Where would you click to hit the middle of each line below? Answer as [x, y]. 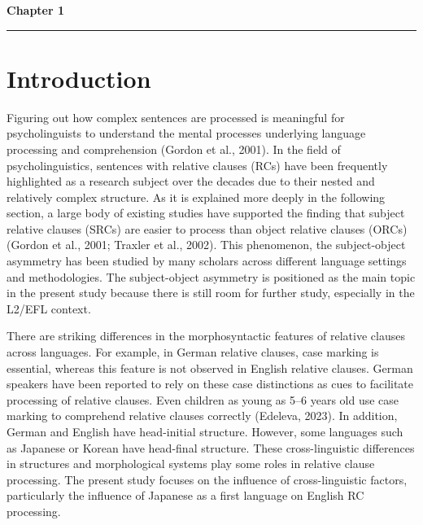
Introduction [79, 78]
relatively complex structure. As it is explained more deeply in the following [196, 197]
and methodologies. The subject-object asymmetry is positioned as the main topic [211, 276]
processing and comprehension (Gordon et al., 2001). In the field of [174, 149]
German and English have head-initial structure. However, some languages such [205, 431]
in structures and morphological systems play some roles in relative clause [191, 464]
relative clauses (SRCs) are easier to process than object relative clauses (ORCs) [207, 228]
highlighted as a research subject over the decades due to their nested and [191, 181]
